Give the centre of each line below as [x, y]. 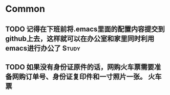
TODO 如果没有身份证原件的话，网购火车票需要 [80, 67]
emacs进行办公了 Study [43, 48]
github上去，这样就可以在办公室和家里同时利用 [80, 39]
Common [25, 9]
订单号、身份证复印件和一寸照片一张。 [86, 76]
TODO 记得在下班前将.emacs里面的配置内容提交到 [85, 29]
